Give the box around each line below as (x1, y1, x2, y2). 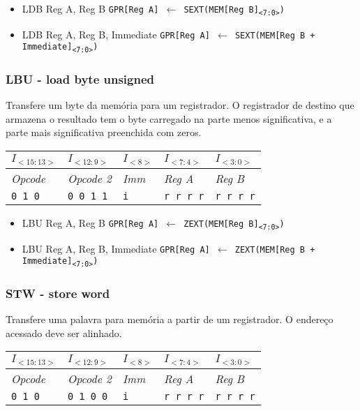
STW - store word (6, 284, 110, 301)
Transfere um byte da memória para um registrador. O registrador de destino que (6, 98, 354, 112)
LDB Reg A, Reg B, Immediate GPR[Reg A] (22, 27, 210, 41)
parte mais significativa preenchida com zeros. (6, 125, 202, 140)
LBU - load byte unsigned (6, 70, 155, 87)
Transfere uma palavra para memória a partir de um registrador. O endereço (6, 312, 333, 327)
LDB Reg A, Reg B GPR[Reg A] (22, 1, 159, 15)
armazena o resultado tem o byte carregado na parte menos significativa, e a (6, 111, 332, 126)
